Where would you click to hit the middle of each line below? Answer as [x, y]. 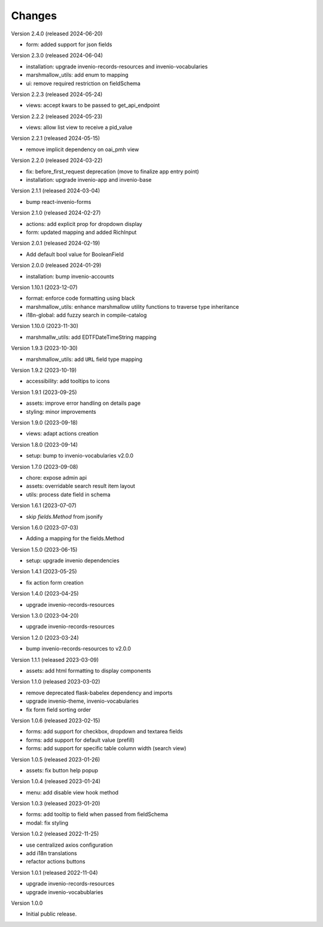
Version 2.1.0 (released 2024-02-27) [56, 213]
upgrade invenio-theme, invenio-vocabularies [82, 701]
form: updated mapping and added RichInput [81, 232]
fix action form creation [55, 582]
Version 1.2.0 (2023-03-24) [45, 637]
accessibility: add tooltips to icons [68, 381]
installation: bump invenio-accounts [70, 276]
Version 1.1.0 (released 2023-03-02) [56, 682]
